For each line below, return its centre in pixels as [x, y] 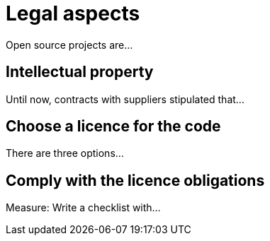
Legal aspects [73, 13]
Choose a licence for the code [113, 127]
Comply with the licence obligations [135, 180]
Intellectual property [80, 72]
